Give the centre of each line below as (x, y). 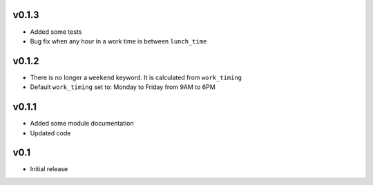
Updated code (50, 133)
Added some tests (56, 32)
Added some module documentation (82, 124)
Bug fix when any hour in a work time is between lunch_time (118, 41)
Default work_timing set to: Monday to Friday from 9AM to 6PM (123, 87)
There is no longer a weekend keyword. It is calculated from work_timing (136, 77)
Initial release (49, 169)
